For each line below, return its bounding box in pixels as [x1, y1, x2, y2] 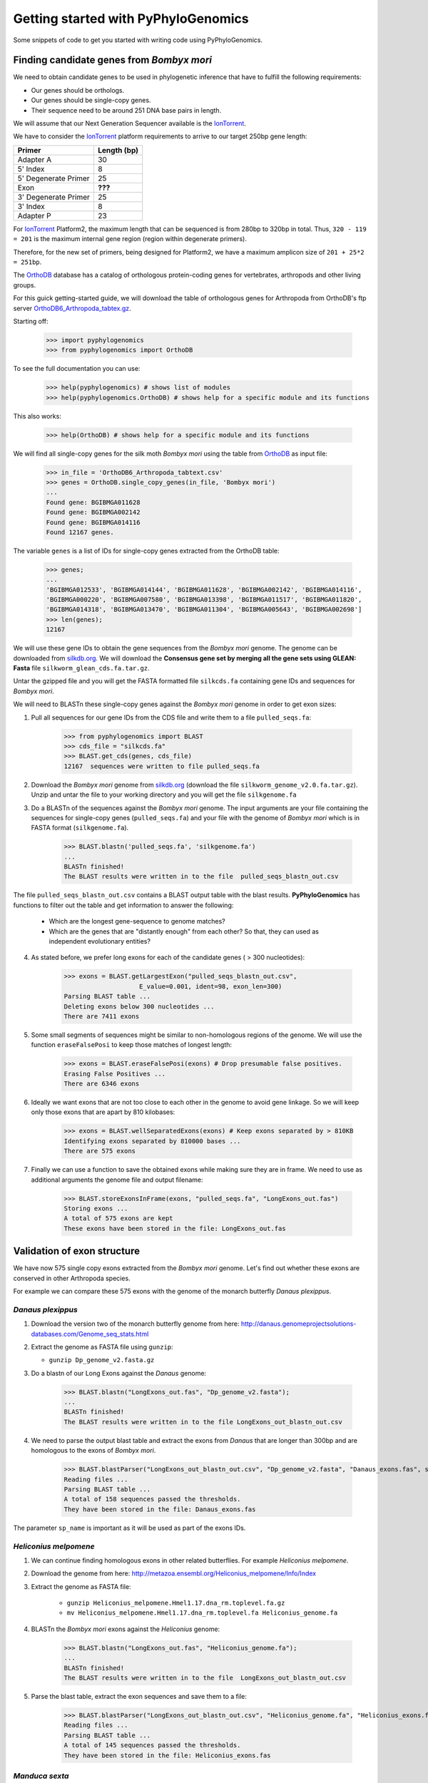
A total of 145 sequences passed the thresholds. [63, 1741, 241, 1749]
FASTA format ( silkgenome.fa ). [31, 824, 129, 832]
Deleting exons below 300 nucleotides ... [63, 1002, 215, 1011]
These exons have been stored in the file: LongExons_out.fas [63, 1224, 286, 1232]
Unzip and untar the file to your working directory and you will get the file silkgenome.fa [31, 790, 297, 799]
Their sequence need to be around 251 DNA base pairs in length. [31, 106, 222, 114]
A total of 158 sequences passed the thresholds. [63, 1495, 241, 1503]
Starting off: [13, 317, 49, 325]
